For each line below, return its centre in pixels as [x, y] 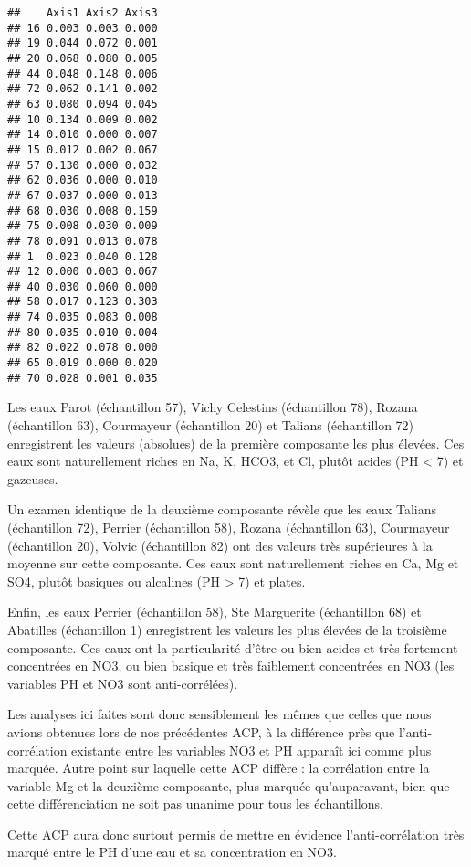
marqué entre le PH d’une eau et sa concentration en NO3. [172, 852]
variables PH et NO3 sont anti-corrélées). [123, 683]
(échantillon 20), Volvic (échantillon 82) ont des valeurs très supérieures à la [220, 545]
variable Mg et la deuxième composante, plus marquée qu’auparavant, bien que [229, 785]
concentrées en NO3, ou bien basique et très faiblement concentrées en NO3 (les [231, 666]
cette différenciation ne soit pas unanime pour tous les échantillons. [195, 804]
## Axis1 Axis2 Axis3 [83, 13]
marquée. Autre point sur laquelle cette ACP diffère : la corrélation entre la [219, 768]
